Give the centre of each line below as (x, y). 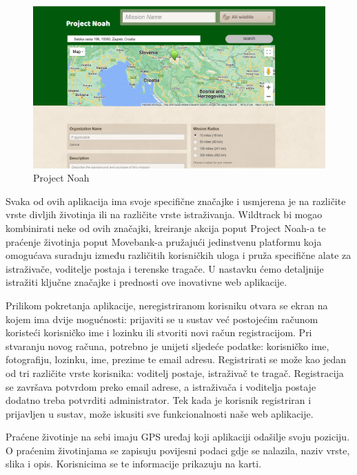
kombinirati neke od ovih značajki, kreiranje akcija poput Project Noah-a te (166, 227)
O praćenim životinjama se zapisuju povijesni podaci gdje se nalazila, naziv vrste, (178, 450)
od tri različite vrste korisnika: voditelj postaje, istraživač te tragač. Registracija (175, 372)
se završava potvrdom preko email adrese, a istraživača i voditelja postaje (161, 386)
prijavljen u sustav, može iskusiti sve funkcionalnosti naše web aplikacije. (160, 413)
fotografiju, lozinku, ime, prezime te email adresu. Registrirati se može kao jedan (176, 359)
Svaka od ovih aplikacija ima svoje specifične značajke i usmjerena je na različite (176, 201)
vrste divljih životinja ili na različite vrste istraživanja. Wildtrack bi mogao (164, 214)
